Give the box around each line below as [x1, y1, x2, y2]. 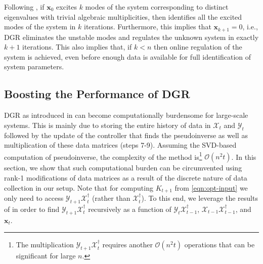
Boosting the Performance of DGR [4, 86, 190, 102]
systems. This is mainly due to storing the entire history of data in [4, 119, 211, 130]
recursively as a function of [88, 203, 171, 214]
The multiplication [16, 239, 74, 250]
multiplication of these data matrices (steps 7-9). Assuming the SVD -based [4, 140, 237, 150]
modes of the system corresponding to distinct [85, 2, 229, 12]
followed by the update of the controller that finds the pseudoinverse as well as [4, 129, 248, 140]
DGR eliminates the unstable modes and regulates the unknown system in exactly [4, 31, 259, 42]
